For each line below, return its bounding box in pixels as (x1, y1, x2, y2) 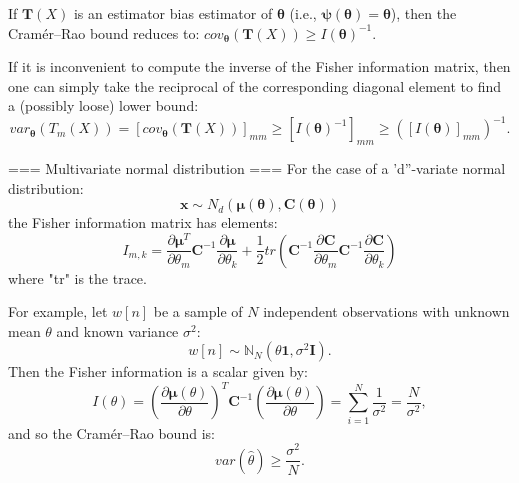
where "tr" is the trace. (8, 267, 147, 288)
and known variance (56, 320, 179, 341)
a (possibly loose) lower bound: (8, 95, 199, 116)
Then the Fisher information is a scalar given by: (8, 361, 308, 382)
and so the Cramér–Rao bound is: (8, 422, 215, 443)
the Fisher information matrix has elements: (8, 212, 278, 233)
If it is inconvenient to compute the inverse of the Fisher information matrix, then (8, 56, 511, 77)
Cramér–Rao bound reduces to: (8, 22, 200, 43)
